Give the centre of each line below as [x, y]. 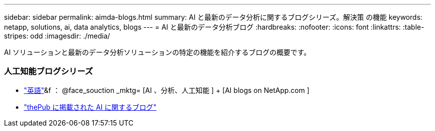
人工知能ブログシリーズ [49, 71]
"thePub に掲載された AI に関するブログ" [90, 107]
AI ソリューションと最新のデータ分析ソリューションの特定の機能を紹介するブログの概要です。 [157, 52]
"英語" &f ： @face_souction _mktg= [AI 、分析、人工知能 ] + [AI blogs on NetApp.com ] [167, 90]
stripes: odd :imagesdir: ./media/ [57, 36]
